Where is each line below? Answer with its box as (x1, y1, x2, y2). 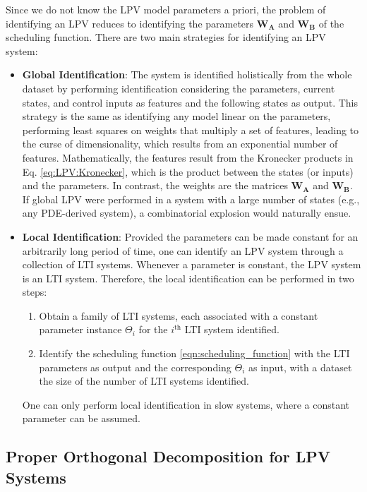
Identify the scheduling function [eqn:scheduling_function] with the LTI (39, 346, 350, 361)
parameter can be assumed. (22, 411, 140, 426)
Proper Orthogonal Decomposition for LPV (6, 445, 330, 467)
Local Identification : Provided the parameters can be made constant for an (22, 229, 359, 244)
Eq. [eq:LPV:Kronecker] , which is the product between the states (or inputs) (22, 164, 354, 179)
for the (138, 322, 168, 337)
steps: (22, 284, 47, 299)
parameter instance (39, 322, 122, 337)
